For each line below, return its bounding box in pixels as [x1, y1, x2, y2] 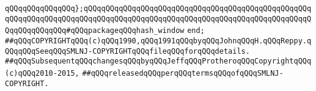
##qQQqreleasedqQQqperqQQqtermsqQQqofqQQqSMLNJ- [82, 68, 284, 78]
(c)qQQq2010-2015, [5, 68, 79, 78]
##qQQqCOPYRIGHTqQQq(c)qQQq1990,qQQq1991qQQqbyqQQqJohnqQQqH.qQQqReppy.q [5, 36, 312, 45]
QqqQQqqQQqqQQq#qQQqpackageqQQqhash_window [5, 26, 185, 35]
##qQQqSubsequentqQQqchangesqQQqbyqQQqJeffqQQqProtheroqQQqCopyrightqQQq [5, 57, 312, 66]
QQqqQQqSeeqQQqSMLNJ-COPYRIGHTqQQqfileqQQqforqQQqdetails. [5, 46, 250, 56]
